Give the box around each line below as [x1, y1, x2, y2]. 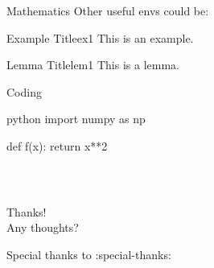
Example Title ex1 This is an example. [6, 29, 194, 46]
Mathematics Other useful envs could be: [6, 2, 209, 19]
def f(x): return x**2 [6, 137, 108, 154]
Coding [6, 83, 42, 100]
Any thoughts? [6, 219, 79, 236]
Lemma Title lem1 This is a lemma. [6, 56, 179, 73]
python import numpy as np [6, 110, 146, 127]
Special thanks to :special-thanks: [6, 245, 171, 262]
